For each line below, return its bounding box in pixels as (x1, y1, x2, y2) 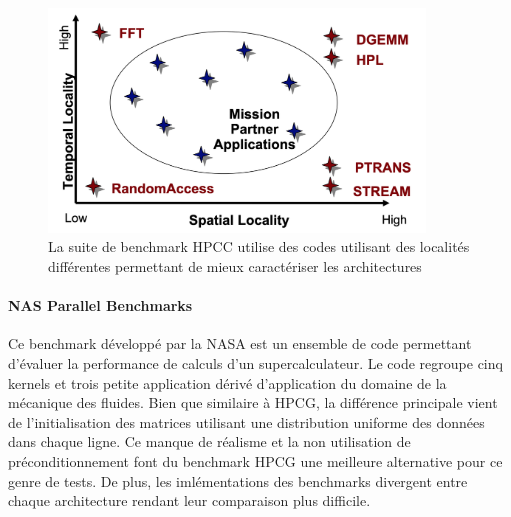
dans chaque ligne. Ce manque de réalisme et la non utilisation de (8, 431, 411, 452)
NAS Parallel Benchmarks (8, 295, 193, 316)
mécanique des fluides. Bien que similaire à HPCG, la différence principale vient (8, 392, 498, 413)
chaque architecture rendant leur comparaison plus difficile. (8, 490, 371, 511)
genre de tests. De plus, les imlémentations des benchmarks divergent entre (8, 470, 468, 491)
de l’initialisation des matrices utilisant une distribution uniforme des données (8, 411, 485, 432)
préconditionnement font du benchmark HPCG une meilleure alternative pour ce (8, 450, 503, 471)
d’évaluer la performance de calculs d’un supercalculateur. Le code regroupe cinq (8, 352, 503, 373)
